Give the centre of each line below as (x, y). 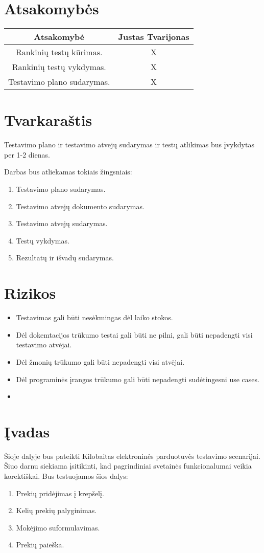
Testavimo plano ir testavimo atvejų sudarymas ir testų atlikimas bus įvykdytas (129, 145)
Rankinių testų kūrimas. (59, 52)
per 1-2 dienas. (27, 154)
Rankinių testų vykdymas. (59, 67)
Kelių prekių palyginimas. (56, 510)
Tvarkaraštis (48, 120)
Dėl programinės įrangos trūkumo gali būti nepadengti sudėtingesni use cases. (138, 379)
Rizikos (30, 293)
